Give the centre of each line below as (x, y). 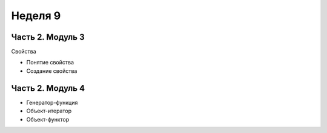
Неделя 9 (36, 16)
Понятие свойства (50, 63)
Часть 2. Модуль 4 (48, 88)
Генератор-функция (52, 102)
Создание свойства (52, 71)
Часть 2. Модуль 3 (48, 37)
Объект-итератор (49, 111)
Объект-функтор (48, 119)
